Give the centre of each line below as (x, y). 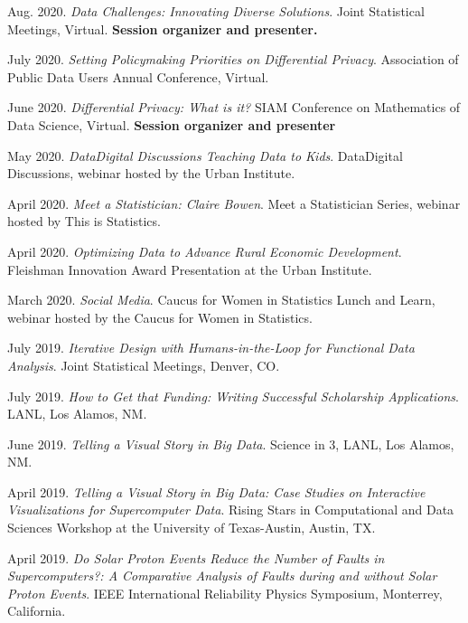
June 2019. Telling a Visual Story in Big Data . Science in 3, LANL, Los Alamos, (231, 444)
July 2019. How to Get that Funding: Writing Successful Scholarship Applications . (233, 396)
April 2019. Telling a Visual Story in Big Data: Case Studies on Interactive (216, 491)
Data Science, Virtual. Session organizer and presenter (172, 124)
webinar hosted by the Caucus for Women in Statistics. (160, 317)
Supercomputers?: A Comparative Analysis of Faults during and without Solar (222, 576)
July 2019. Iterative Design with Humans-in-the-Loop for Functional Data (211, 348)
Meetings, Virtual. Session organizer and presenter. (163, 28)
